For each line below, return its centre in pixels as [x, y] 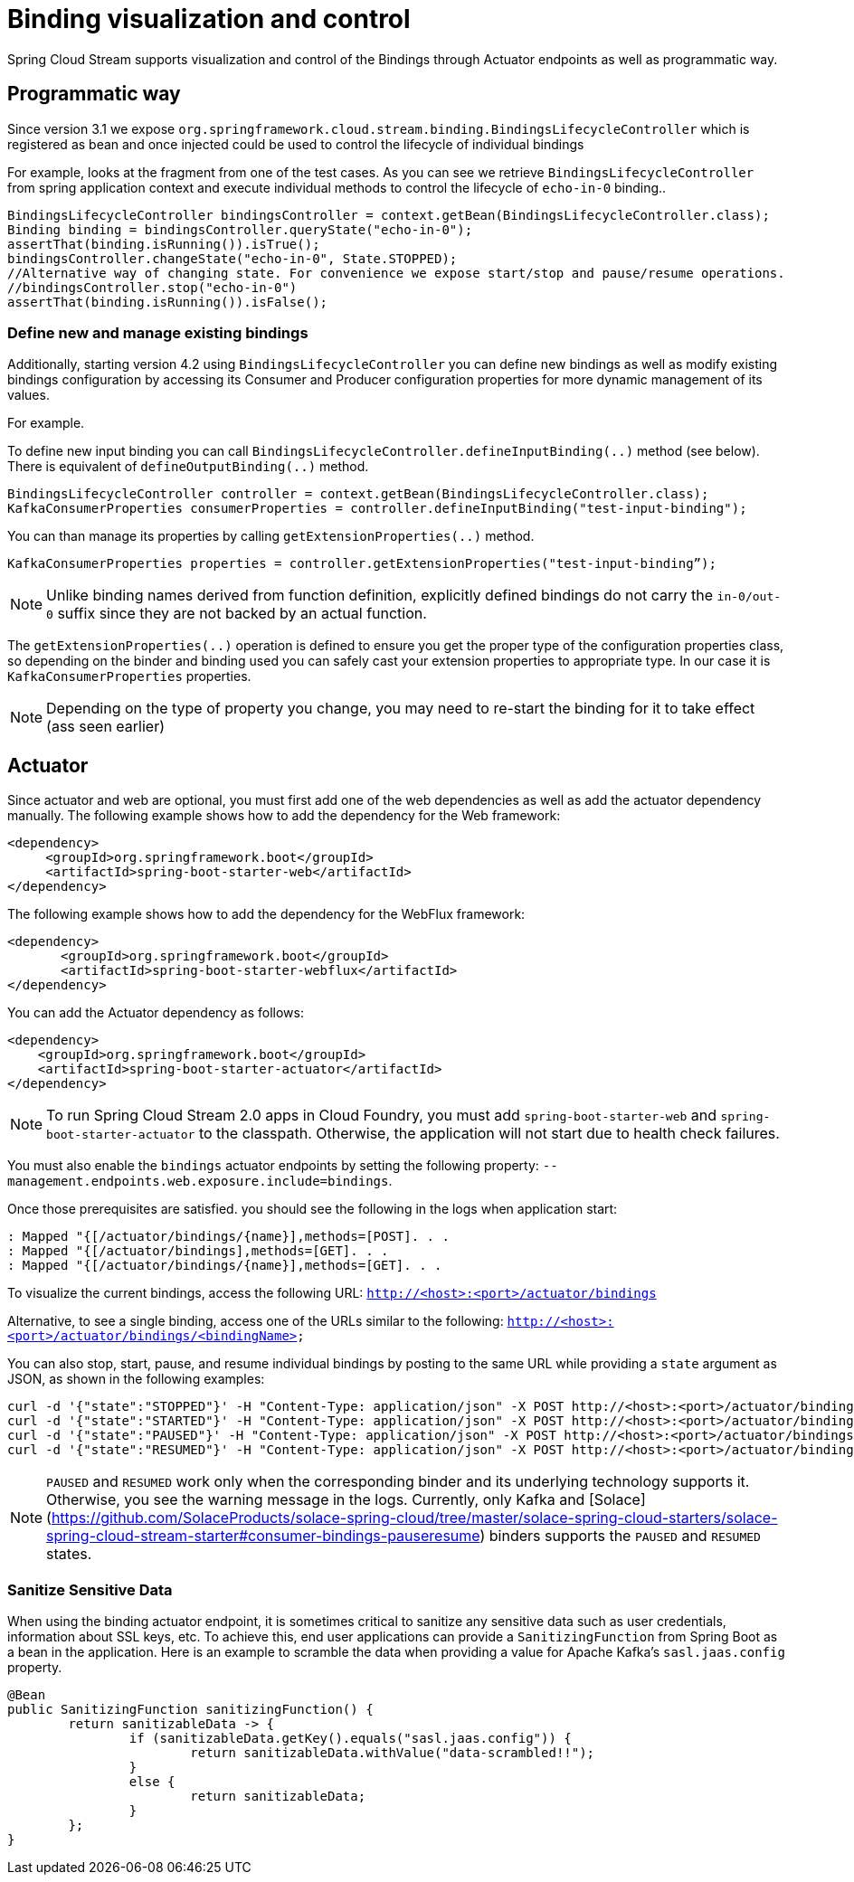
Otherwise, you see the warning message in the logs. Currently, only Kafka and [316, 1500]
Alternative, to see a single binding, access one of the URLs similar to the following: [256, 1321]
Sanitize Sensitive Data [90, 1589]
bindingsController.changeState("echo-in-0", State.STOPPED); [232, 258]
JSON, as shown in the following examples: [136, 1379]
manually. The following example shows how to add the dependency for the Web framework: [284, 816]
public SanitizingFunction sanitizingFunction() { [190, 1709]
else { [152, 1781]
